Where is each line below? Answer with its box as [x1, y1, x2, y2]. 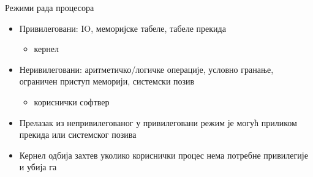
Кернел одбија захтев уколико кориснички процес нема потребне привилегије [19, 148, 308, 161]
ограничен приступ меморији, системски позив [19, 75, 195, 88]
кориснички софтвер [34, 95, 110, 108]
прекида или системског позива [19, 128, 137, 141]
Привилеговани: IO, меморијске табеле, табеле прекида [19, 21, 226, 34]
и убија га [19, 160, 57, 173]
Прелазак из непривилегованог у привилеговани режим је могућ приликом [19, 116, 297, 129]
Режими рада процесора [5, 1, 94, 13]
